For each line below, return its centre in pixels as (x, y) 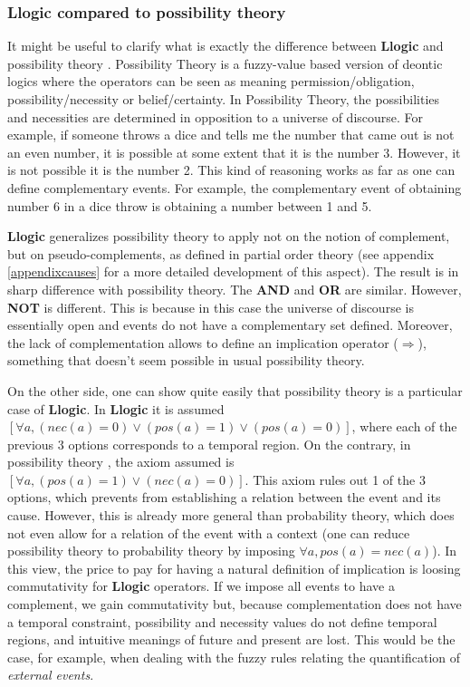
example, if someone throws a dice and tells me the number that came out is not (231, 135)
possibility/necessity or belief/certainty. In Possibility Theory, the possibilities (224, 99)
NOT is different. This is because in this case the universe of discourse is (211, 307)
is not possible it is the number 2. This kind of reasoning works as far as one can (231, 170)
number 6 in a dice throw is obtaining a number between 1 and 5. (190, 205)
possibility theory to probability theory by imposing (151, 551)
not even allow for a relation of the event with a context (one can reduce (209, 532)
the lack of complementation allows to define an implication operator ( (203, 342)
